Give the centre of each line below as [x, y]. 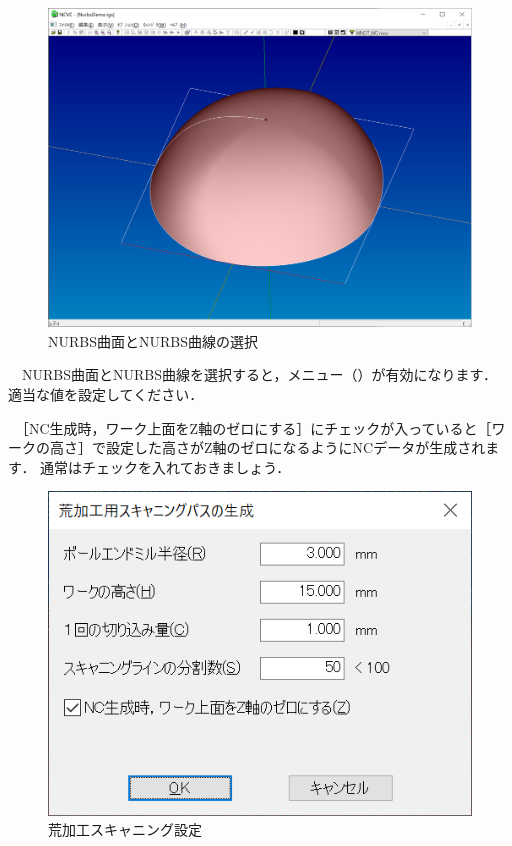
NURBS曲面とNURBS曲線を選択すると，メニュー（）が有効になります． [259, 374]
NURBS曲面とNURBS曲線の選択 [153, 340]
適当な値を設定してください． [106, 394]
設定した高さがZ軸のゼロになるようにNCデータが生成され [295, 447]
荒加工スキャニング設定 [125, 829]
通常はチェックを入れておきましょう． [165, 466]
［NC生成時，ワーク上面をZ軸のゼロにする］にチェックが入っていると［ [256, 427]
